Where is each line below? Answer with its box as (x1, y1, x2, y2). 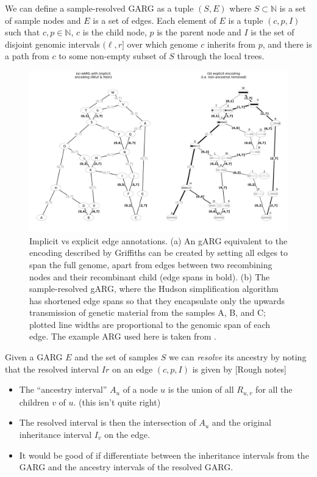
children (19, 395, 49, 408)
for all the (255, 383, 293, 396)
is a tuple (228, 13, 263, 26)
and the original (212, 416, 271, 429)
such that (5, 26, 40, 38)
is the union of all (168, 383, 234, 396)
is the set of (251, 26, 294, 38)
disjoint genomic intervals (5, 37, 100, 50)
